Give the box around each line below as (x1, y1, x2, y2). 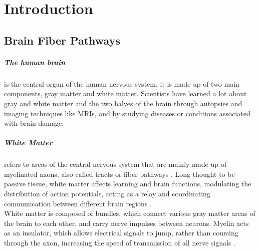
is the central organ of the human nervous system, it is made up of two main (4, 78, 239, 89)
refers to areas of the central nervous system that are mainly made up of (4, 159, 226, 169)
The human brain (4, 57, 66, 67)
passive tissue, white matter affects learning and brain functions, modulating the (4, 178, 251, 189)
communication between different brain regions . (4, 198, 152, 208)
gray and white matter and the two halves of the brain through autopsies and (4, 98, 242, 108)
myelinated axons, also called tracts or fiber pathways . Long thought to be (4, 168, 235, 179)
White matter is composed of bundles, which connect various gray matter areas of (4, 208, 255, 218)
